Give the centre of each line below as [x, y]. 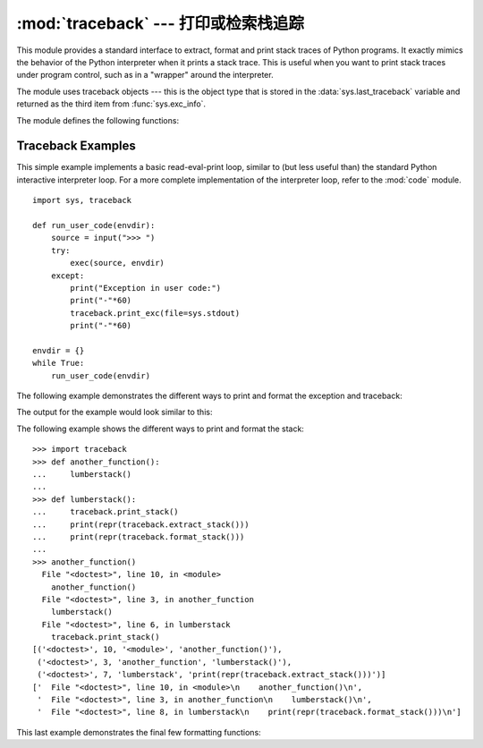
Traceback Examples [76, 146]
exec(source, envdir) [118, 263]
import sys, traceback [82, 200]
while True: [59, 363]
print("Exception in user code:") [146, 288]
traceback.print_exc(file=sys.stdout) [155, 313]
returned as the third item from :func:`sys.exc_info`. [111, 104]
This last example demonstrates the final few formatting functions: [139, 732]
